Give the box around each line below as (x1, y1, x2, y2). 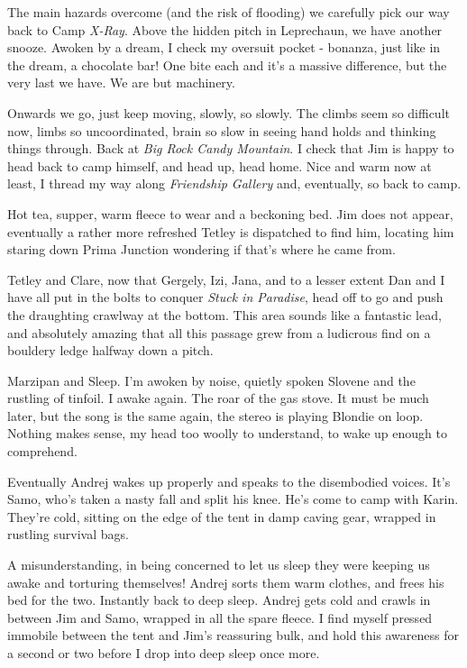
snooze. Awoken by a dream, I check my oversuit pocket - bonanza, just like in (7, 38, 441, 57)
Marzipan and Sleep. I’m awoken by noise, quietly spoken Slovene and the (7, 371, 416, 389)
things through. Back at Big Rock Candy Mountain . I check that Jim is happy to (7, 139, 454, 158)
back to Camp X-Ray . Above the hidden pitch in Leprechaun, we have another (7, 20, 443, 39)
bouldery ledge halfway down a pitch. (7, 341, 214, 360)
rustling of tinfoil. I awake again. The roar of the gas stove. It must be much (7, 389, 429, 407)
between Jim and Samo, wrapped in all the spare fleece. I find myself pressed (7, 608, 433, 627)
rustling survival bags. (7, 525, 129, 544)
